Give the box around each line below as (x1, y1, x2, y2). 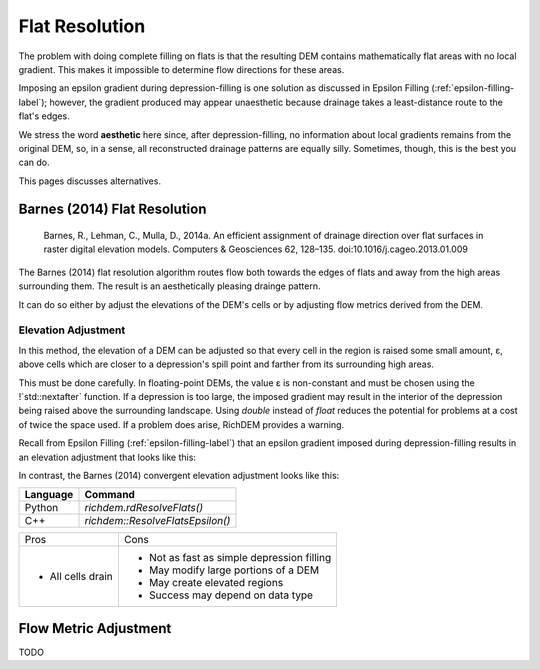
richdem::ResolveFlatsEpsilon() (84, 514, 231, 528)
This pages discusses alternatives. (18, 175, 162, 187)
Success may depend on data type (148, 588, 314, 602)
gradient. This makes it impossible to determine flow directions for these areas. (18, 63, 345, 75)
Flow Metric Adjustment (18, 620, 172, 637)
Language (24, 488, 74, 502)
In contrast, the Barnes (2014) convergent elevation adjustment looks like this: (18, 469, 340, 481)
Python (24, 501, 59, 515)
